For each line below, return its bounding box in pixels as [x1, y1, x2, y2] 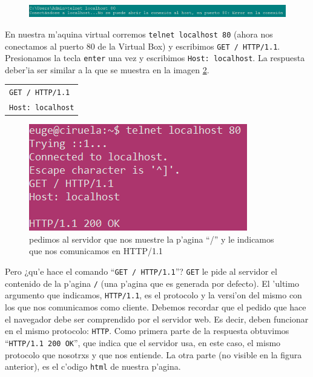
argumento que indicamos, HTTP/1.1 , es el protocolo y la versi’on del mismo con [5, 289, 302, 301]
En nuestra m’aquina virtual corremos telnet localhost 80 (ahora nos [5, 27, 273, 40]
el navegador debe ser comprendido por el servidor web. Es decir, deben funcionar [5, 312, 309, 325]
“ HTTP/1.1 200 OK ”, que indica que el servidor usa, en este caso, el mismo [5, 336, 281, 349]
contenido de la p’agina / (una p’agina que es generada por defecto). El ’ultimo [5, 277, 299, 289]
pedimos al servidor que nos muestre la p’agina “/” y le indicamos [29, 232, 274, 245]
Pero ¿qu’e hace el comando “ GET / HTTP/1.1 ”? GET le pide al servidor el [5, 265, 277, 278]
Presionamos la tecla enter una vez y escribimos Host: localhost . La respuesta [5, 51, 305, 64]
